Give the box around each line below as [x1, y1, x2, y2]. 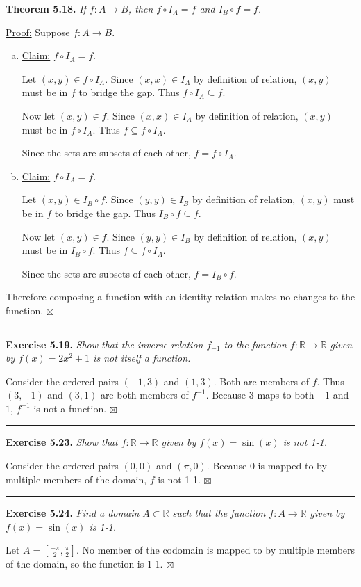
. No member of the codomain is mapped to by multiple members [76, 542, 355, 557]
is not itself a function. [93, 351, 191, 365]
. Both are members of [213, 373, 309, 388]
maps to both [257, 387, 314, 402]
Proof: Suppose [6, 24, 70, 39]
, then [128, 1, 153, 15]
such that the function [172, 506, 266, 520]
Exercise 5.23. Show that [6, 435, 118, 449]
